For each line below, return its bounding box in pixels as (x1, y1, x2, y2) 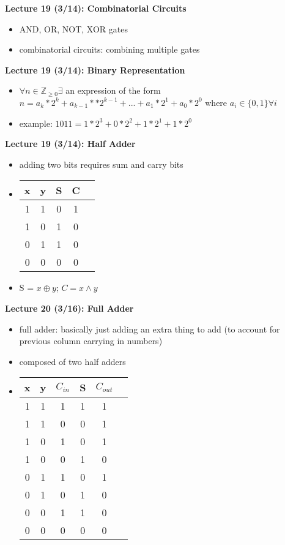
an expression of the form (65, 84, 161, 97)
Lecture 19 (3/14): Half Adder (5, 137, 136, 150)
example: (19, 116, 53, 129)
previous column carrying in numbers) (19, 334, 163, 347)
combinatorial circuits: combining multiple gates (19, 43, 200, 56)
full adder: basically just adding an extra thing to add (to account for (19, 322, 280, 335)
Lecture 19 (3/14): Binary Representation (5, 63, 185, 76)
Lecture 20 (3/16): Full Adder (5, 301, 134, 314)
